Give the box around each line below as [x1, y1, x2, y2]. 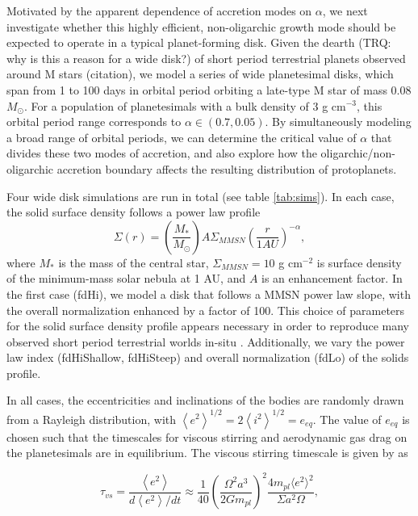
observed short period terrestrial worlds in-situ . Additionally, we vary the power [6, 333, 405, 350]
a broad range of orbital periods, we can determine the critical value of [6, 128, 357, 145]
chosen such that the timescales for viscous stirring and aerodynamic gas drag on [6, 428, 408, 445]
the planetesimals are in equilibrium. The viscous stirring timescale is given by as [6, 444, 408, 461]
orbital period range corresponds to [6, 113, 182, 130]
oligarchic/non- [320, 145, 395, 162]
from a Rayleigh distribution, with [6, 410, 176, 427]
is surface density [316, 254, 402, 271]
